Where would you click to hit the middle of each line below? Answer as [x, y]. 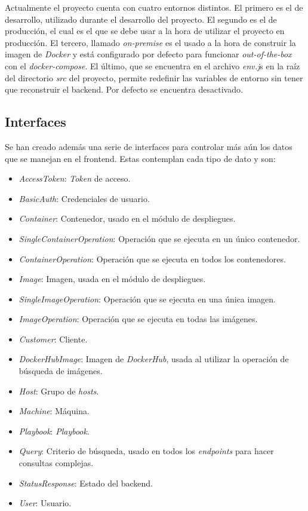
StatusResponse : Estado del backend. [86, 483]
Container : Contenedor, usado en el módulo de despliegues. [127, 218]
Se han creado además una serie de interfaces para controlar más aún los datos [149, 146]
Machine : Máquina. [54, 411]
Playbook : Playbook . [54, 431]
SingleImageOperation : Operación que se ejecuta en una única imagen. [147, 299]
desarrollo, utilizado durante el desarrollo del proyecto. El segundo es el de [141, 19]
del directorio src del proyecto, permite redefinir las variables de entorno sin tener [154, 77]
